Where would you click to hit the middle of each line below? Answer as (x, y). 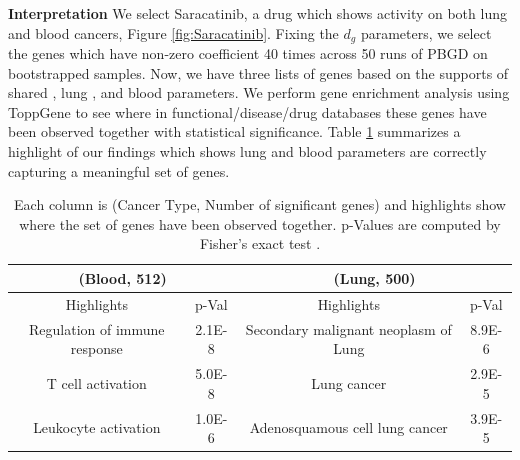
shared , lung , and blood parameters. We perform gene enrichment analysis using (259, 92)
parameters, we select (426, 32)
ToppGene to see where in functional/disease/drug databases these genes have (247, 111)
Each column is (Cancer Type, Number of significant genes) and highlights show (260, 204)
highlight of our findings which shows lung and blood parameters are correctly (247, 151)
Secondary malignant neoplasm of (348, 328)
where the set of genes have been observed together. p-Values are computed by (260, 223)
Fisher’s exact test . (260, 243)
